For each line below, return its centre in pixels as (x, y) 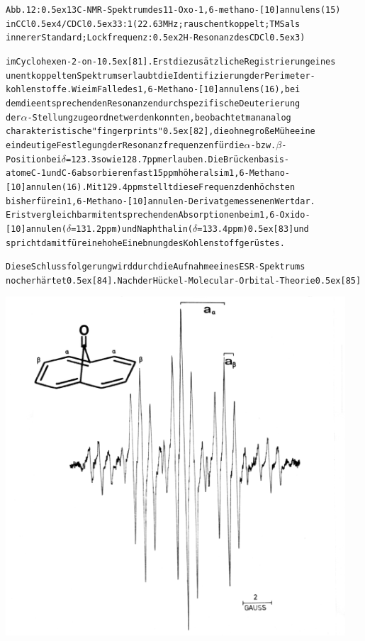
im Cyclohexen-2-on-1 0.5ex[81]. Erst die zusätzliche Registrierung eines (171, 61)
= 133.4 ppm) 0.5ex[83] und (253, 229)
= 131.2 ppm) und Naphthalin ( (132, 229)
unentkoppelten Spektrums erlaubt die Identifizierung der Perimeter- (161, 76)
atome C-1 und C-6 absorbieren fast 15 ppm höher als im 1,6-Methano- (148, 173)
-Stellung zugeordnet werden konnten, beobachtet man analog (159, 117)
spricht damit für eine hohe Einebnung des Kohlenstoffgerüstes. (145, 243)
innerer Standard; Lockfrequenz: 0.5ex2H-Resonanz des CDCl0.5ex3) (156, 38)
